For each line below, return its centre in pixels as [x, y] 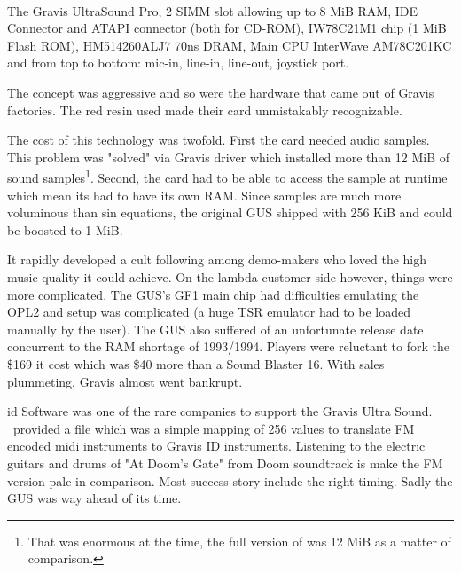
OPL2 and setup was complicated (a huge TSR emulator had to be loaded [209, 312]
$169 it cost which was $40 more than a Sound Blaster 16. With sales [196, 363]
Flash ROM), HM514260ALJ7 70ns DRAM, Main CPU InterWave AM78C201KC [230, 45]
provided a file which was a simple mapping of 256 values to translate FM [214, 428]
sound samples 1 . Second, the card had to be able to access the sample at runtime [227, 176]
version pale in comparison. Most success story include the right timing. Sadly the [230, 480]
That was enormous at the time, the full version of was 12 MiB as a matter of [239, 541]
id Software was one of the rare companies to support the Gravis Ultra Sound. [220, 411]
